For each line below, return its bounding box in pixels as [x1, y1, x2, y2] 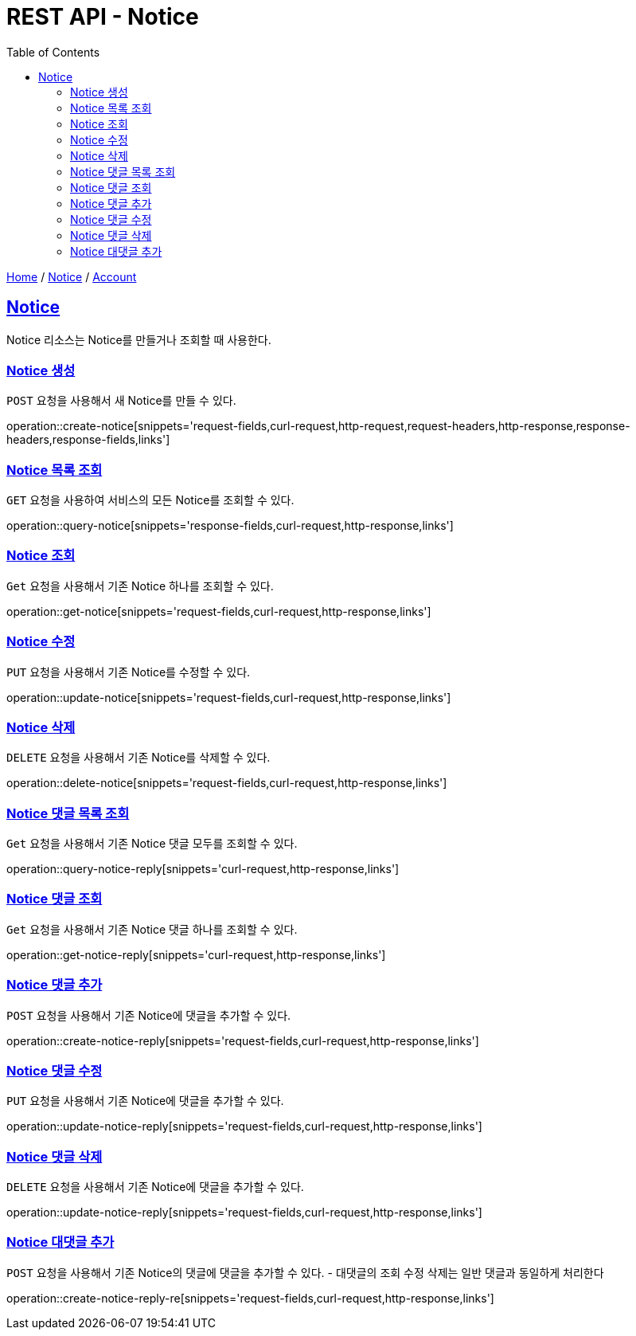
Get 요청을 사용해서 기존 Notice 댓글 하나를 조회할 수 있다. [6, 922, 298, 936]
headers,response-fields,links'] [6, 433, 170, 447]
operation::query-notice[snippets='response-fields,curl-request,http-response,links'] [6, 519, 454, 533]
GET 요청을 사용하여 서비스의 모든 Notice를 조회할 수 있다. [6, 493, 295, 507]
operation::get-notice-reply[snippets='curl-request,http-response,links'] [6, 947, 386, 962]
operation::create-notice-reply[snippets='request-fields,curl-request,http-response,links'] [6, 1033, 479, 1048]
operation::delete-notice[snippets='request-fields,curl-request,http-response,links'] [6, 776, 447, 790]
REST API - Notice [6, 3, 199, 30]
